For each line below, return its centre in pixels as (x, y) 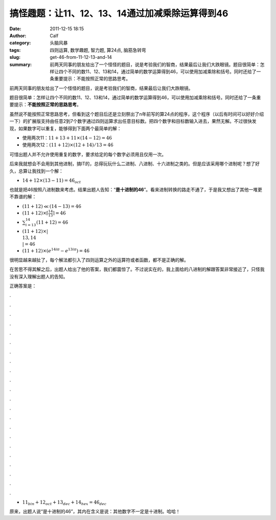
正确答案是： (23, 286)
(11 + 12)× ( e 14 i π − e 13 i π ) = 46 (56, 251)
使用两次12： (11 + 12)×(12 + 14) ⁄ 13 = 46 (68, 145)
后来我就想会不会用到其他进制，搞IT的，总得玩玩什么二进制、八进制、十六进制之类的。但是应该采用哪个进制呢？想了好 (135, 164)
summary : (21, 64)
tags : (15, 50)
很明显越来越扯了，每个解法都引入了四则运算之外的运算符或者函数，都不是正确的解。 (99, 260)
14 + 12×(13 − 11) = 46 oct (52, 181)
